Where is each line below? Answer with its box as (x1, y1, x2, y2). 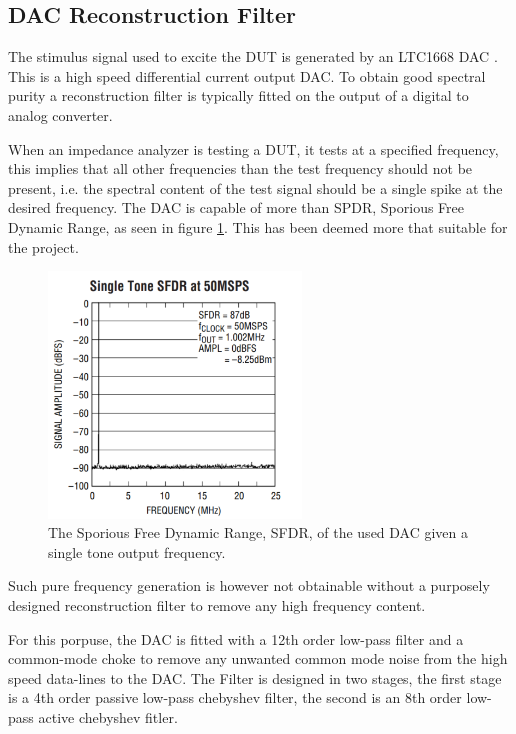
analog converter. (8, 104, 113, 125)
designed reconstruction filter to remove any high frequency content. (8, 595, 426, 616)
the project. (8, 236, 79, 257)
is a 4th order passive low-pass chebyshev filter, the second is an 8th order (8, 687, 462, 708)
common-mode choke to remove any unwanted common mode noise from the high (8, 648, 508, 669)
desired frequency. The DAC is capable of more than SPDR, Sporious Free (8, 197, 465, 218)
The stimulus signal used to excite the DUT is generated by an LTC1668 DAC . (8, 46, 498, 67)
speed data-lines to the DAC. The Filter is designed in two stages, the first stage (8, 667, 502, 688)
